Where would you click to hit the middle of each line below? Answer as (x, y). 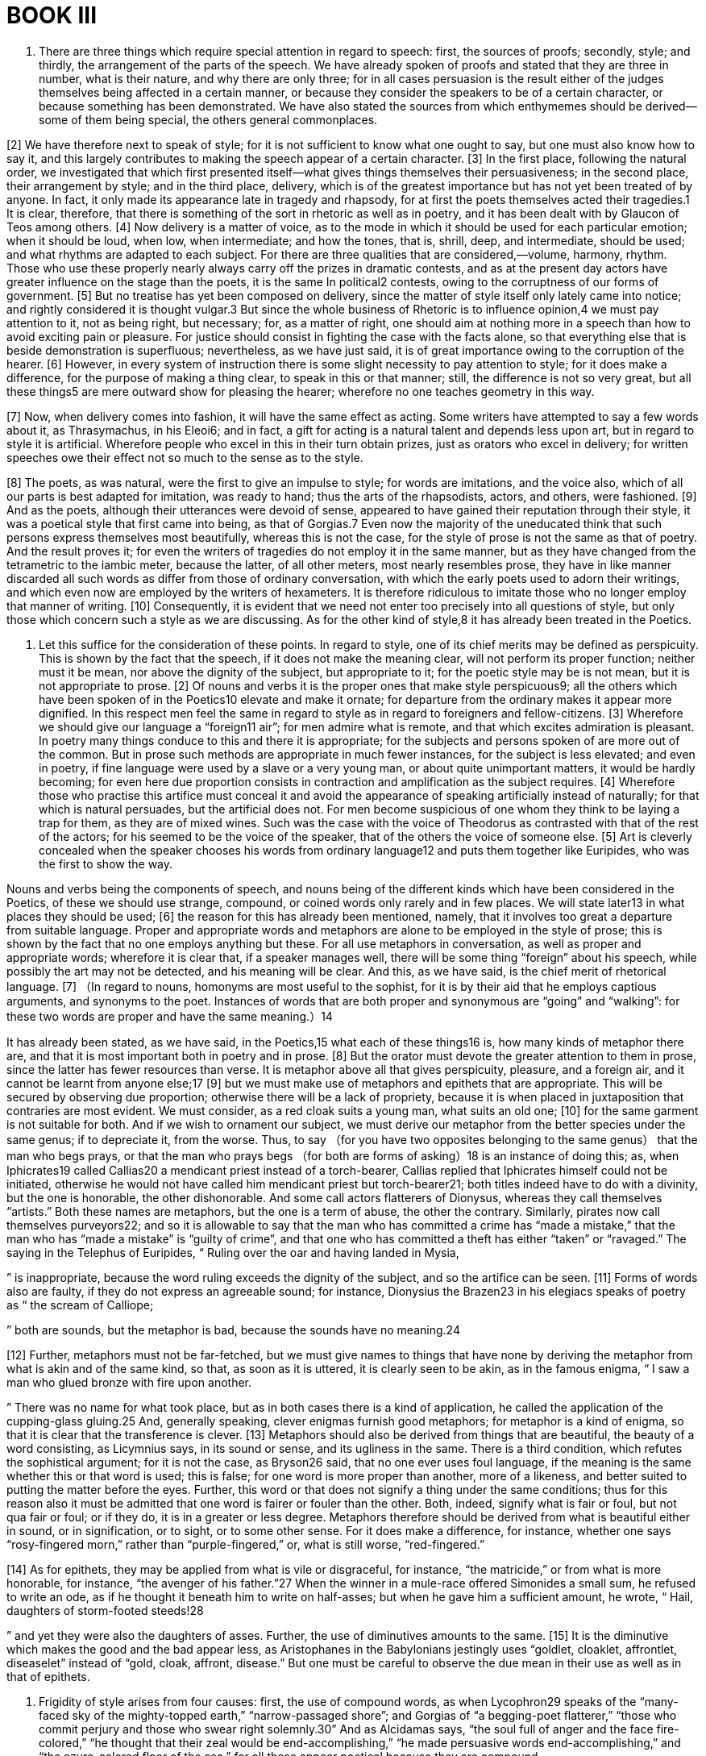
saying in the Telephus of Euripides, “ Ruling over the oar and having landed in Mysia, (233, 1252)
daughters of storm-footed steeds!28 (105, 1610)
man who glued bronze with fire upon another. (129, 1382)
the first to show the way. (106, 863)
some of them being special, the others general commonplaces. (208, 119)
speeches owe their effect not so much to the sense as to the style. (185, 457)
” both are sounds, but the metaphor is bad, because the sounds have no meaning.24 (233, 1329)
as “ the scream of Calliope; (80, 1305)
